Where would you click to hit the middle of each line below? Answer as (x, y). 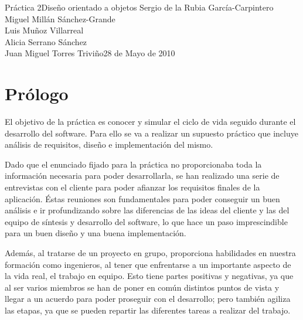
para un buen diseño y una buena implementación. (96, 233)
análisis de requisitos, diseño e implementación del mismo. (109, 144)
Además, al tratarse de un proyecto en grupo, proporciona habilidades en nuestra (150, 253)
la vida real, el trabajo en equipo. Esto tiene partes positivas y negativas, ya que (149, 276)
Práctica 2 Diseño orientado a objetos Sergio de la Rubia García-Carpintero (139, 7)
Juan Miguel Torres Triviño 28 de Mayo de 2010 (90, 53)
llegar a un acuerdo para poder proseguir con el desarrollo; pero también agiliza (148, 299)
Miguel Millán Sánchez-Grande (60, 18)
